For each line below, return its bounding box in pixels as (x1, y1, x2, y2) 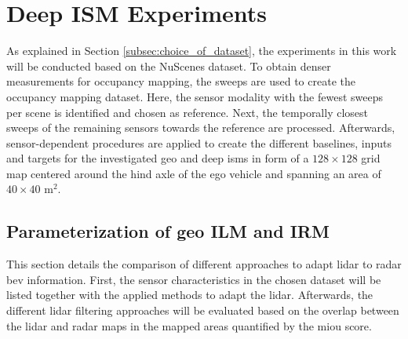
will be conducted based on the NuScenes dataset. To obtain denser (6, 57, 331, 74)
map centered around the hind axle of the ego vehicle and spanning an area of (6, 165, 381, 181)
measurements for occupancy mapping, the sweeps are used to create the (6, 73, 355, 89)
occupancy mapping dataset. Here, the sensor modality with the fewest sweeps (6, 88, 383, 104)
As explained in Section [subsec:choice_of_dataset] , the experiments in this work (6, 42, 397, 59)
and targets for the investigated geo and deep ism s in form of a (6, 150, 309, 166)
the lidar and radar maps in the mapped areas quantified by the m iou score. (6, 317, 372, 334)
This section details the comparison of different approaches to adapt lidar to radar (6, 256, 402, 272)
